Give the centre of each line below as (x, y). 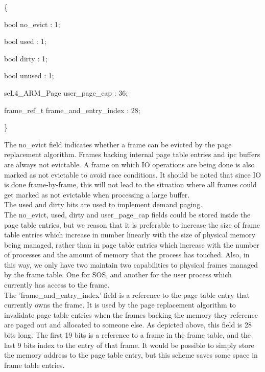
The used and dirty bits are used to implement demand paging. (103, 204)
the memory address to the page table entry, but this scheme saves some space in (131, 355)
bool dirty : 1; (26, 58)
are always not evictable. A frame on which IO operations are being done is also (129, 164)
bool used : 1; (25, 41)
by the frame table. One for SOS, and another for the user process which (118, 275)
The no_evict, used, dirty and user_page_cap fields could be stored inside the (127, 214)
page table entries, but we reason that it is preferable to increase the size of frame (132, 224)
